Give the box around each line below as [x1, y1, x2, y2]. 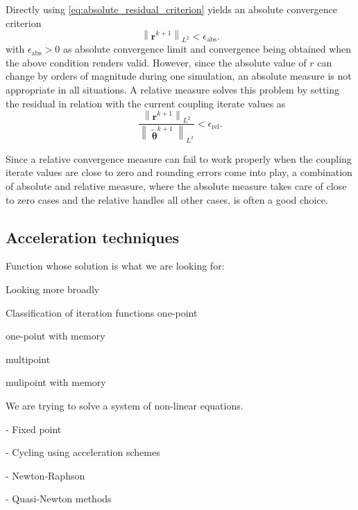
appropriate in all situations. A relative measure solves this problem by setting [6, 82, 340, 97]
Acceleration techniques [6, 226, 180, 247]
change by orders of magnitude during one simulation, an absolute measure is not [6, 69, 352, 83]
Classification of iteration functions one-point [6, 305, 198, 319]
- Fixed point [6, 421, 62, 436]
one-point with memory [6, 328, 105, 343]
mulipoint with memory [6, 375, 106, 389]
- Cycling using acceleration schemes [6, 445, 160, 459]
